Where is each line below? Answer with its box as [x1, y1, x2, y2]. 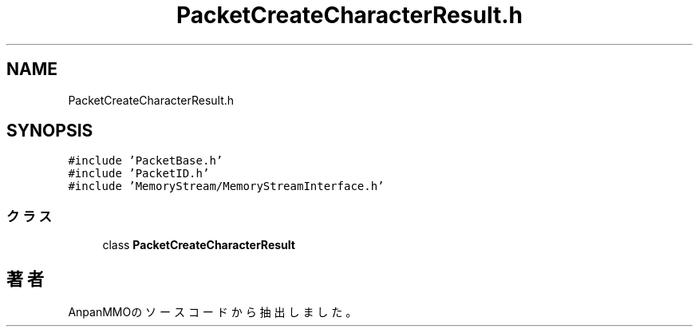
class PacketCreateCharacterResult [102, 238, 295, 252]
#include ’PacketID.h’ [68, 167, 210, 180]
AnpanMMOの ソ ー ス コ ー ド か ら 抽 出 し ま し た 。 [68, 305, 357, 319]
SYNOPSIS [6, 121, 93, 141]
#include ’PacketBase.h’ [68, 154, 223, 168]
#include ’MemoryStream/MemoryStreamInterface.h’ [68, 180, 385, 193]
